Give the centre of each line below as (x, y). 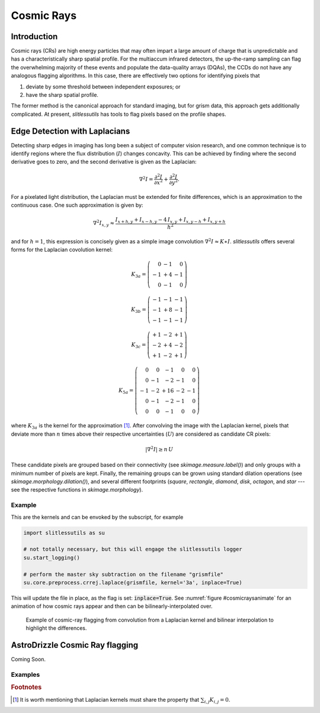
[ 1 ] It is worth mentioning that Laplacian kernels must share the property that (106, 699)
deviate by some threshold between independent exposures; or (103, 87)
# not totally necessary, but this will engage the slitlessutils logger (133, 549)
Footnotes (26, 687)
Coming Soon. (28, 659)
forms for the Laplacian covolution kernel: (62, 249)
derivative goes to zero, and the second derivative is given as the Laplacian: (104, 162)
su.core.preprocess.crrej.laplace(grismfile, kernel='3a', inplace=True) (133, 582)
